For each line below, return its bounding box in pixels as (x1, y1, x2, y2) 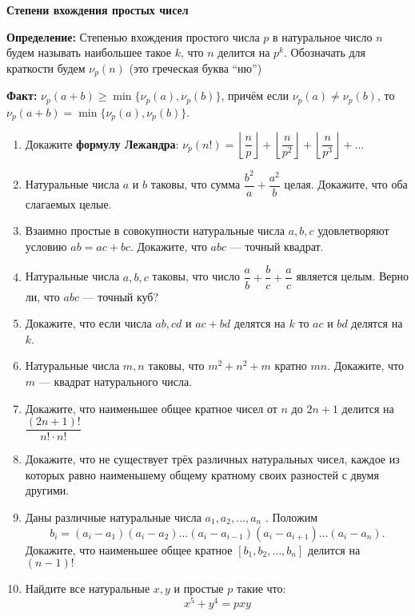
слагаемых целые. (25, 195, 112, 212)
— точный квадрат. (229, 237, 324, 254)
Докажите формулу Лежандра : (25, 135, 179, 152)
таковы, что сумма (150, 176, 241, 193)
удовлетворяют (317, 222, 389, 239)
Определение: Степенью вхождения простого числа (6, 28, 260, 45)
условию (25, 237, 67, 254)
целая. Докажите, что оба (284, 176, 408, 193)
